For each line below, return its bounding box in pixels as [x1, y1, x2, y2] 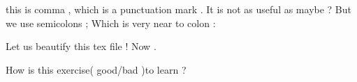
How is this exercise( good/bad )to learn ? [6, 62, 187, 76]
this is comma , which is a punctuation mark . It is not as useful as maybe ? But [6, 2, 351, 16]
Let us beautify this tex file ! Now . [6, 39, 156, 54]
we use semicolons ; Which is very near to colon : [6, 15, 216, 30]
